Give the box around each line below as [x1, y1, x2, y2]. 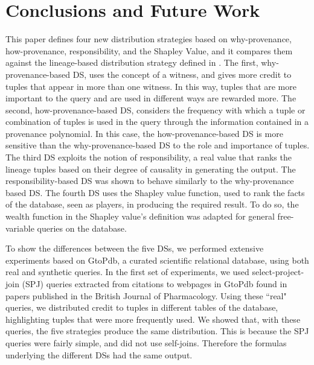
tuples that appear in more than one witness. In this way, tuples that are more [5, 80, 296, 92]
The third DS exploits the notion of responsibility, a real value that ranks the [5, 151, 292, 163]
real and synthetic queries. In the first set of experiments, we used [5, 265, 249, 278]
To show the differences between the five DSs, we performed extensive [5, 242, 264, 255]
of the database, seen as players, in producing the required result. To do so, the [5, 198, 299, 211]
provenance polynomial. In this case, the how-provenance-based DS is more [5, 127, 283, 139]
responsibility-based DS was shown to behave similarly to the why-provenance [5, 174, 294, 187]
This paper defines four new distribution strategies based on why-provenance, [5, 33, 292, 45]
